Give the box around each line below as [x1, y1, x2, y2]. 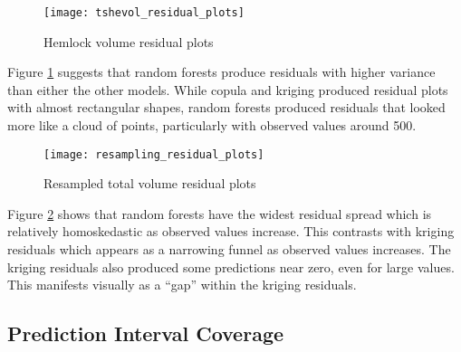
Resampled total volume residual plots [43, 174, 256, 193]
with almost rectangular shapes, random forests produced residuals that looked [7, 98, 446, 117]
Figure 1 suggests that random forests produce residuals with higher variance [7, 62, 436, 81]
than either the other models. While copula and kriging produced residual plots [7, 80, 448, 99]
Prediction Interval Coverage [7, 319, 284, 347]
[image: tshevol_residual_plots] [43, 6, 245, 19]
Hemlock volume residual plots [43, 32, 214, 51]
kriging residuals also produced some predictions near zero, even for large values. [7, 257, 455, 276]
